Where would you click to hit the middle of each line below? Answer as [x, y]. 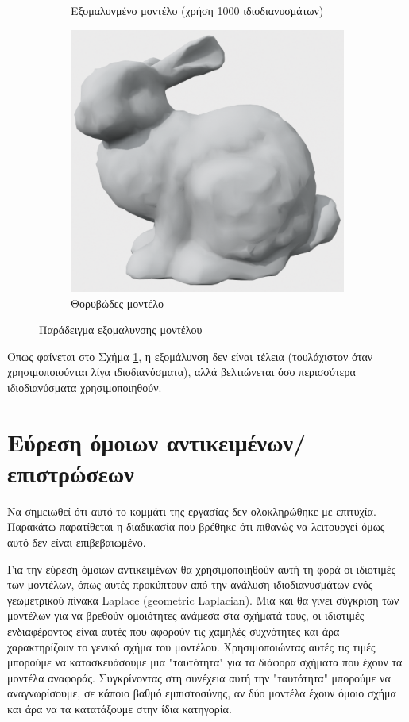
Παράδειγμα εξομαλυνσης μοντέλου [121, 330]
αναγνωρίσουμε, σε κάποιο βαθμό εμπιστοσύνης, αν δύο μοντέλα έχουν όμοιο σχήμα [202, 693]
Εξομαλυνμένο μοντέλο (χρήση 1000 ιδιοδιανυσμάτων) [197, 10]
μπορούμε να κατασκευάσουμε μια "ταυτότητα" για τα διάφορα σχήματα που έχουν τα [205, 662]
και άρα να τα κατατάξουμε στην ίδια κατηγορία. [120, 708]
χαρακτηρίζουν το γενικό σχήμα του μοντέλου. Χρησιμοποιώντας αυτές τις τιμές [191, 646]
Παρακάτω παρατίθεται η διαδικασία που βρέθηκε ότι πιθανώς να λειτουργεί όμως [196, 526]
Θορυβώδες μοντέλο [117, 303]
